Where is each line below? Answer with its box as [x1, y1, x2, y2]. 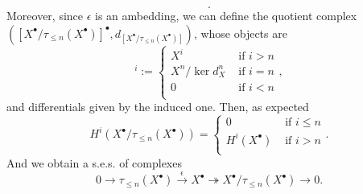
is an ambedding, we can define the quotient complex [95, 7, 357, 23]
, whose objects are [193, 24, 287, 41]
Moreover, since [6, 7, 84, 23]
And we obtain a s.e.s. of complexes [6, 154, 182, 171]
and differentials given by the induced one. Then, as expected [6, 98, 309, 115]
